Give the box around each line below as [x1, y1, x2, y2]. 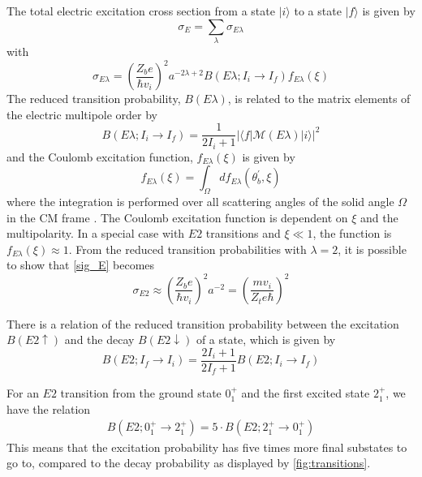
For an [6, 385, 39, 402]
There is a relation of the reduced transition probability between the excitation [6, 315, 399, 332]
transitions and [205, 225, 281, 242]
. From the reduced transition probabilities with [68, 240, 307, 257]
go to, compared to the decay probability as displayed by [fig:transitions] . [6, 454, 371, 471]
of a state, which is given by [196, 331, 336, 348]
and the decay [64, 331, 135, 348]
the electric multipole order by [6, 105, 158, 122]
